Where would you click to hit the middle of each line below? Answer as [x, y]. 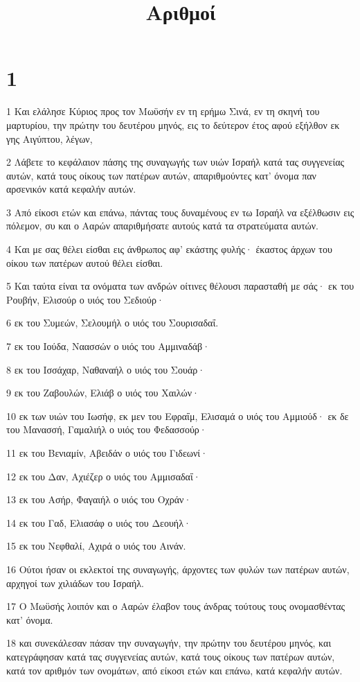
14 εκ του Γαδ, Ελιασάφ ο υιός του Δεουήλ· [99, 522]
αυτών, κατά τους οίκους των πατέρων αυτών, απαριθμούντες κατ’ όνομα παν [161, 175]
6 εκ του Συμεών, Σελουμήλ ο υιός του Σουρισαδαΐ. [112, 323]
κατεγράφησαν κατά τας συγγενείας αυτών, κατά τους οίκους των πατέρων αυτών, [171, 656]
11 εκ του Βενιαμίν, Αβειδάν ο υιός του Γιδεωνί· [107, 453]
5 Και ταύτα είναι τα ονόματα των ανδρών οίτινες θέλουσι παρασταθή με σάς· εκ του [180, 286]
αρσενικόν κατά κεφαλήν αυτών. [71, 189]
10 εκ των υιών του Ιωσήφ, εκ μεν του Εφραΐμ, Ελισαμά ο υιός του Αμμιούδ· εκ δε [178, 416]
